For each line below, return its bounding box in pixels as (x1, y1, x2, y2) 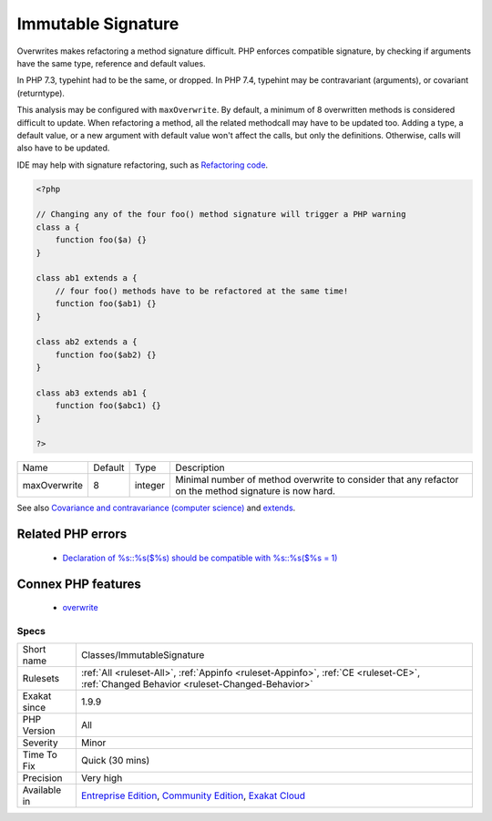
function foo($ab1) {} (55, 299, 157, 309)
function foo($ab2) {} (55, 349, 157, 360)
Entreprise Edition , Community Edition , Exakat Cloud (80, 789, 305, 802)
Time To (22, 748, 58, 761)
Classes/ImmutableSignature (80, 649, 205, 662)
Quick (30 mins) (80, 754, 150, 767)
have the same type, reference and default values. (16, 57, 206, 68)
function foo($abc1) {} (55, 401, 161, 411)
